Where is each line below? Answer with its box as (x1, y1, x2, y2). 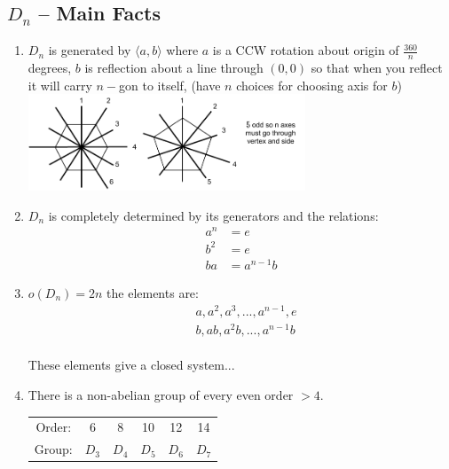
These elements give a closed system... (28, 356, 235, 374)
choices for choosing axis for (236, 75, 388, 94)
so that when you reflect (311, 59, 443, 77)
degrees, (28, 59, 72, 77)
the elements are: (106, 283, 199, 301)
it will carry (28, 75, 92, 94)
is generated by (48, 41, 131, 59)
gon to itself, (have (119, 75, 221, 94)
